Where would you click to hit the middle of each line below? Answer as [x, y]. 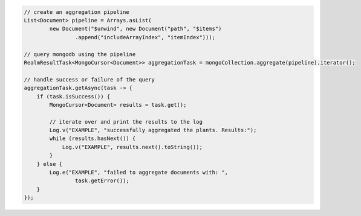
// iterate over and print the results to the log [126, 122]
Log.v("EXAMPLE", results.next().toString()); [132, 147]
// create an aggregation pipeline [76, 12]
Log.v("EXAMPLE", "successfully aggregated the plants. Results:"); [153, 130]
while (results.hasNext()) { [93, 138]
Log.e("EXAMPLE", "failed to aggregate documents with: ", [139, 173]
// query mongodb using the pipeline [80, 54]
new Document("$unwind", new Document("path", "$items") [135, 29]
